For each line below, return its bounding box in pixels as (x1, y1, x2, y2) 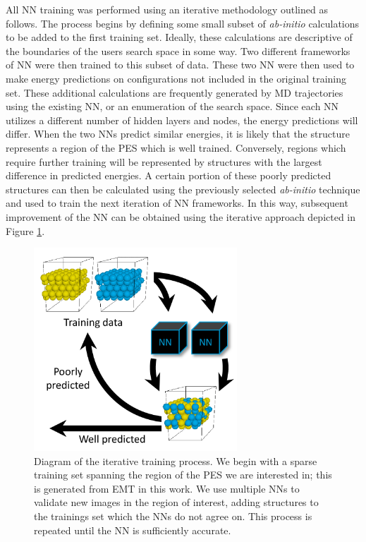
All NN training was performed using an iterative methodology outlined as (6, 2, 328, 16)
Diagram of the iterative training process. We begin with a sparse (34, 453, 317, 468)
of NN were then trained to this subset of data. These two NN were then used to (6, 57, 355, 72)
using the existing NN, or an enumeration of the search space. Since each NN (6, 99, 339, 114)
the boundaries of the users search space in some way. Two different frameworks (6, 43, 350, 58)
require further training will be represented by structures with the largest (6, 154, 322, 169)
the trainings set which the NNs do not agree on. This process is (34, 509, 312, 524)
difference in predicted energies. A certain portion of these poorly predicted (6, 168, 331, 183)
